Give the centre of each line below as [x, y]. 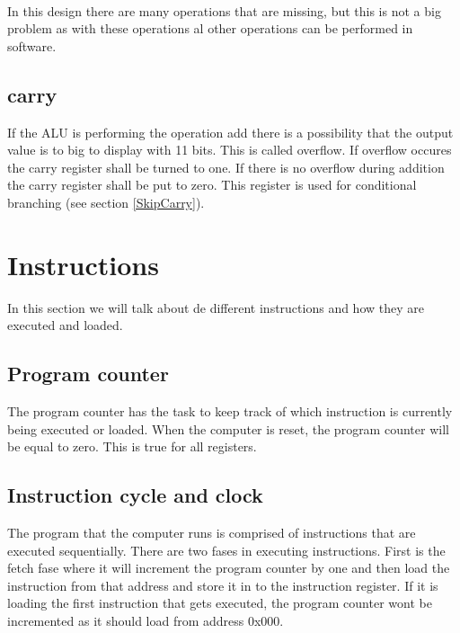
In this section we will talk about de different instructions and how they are [216, 307]
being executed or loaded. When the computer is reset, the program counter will [228, 428]
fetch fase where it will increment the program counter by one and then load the [229, 568]
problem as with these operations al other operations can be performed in [210, 28]
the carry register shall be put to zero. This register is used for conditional [212, 185]
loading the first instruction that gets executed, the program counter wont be [220, 603]
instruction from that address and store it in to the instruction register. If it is [223, 585]
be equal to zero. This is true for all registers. [132, 446]
